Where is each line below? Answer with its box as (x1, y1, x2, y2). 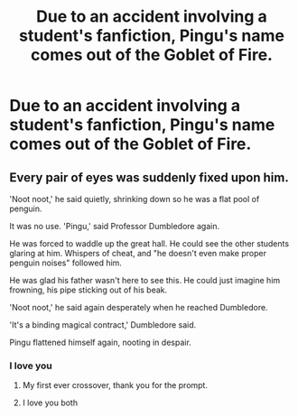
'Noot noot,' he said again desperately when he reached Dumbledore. (9, 302, 268, 312)
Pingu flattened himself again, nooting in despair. (9, 337, 191, 347)
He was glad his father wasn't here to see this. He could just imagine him (9, 275, 281, 285)
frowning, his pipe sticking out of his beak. (9, 284, 168, 295)
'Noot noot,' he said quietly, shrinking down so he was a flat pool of (9, 194, 260, 204)
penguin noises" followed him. (9, 257, 122, 268)
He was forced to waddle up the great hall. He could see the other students (9, 238, 290, 249)
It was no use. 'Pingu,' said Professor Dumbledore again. (9, 221, 219, 231)
